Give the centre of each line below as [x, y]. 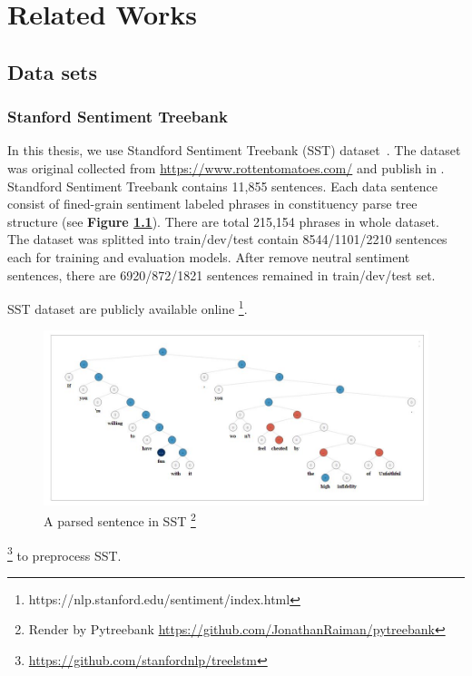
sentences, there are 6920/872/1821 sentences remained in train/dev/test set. [221, 274]
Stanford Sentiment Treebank [118, 117]
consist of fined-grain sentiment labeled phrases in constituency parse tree [212, 204]
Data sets [52, 71]
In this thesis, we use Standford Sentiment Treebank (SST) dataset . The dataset [234, 150]
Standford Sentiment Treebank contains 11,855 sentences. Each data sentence [222, 186]
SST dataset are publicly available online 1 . [128, 307]
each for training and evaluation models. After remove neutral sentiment [209, 256]
